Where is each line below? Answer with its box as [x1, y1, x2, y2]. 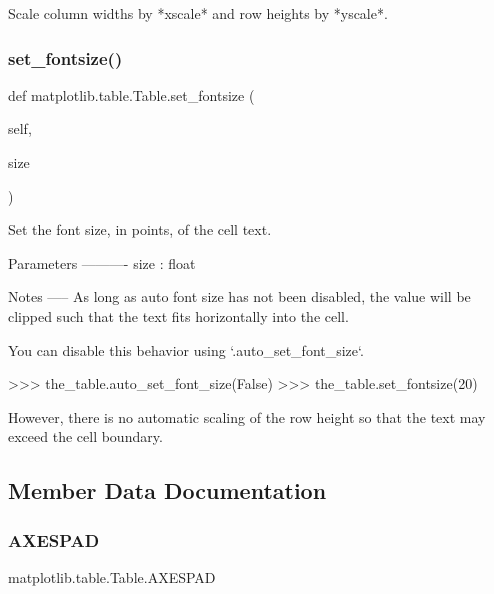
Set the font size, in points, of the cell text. [8, 219, 272, 240]
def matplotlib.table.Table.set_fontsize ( [8, 84, 255, 105]
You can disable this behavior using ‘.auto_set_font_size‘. [8, 339, 364, 360]
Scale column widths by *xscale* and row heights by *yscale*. [8, 3, 388, 23]
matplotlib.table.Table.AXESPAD [8, 566, 216, 587]
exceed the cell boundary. [8, 426, 163, 447]
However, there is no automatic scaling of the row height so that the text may [8, 406, 486, 427]
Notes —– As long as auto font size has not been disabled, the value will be [8, 286, 471, 307]
